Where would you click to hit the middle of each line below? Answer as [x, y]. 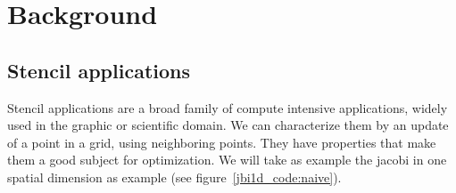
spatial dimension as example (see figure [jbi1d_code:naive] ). [174, 177]
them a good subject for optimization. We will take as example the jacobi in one [227, 160]
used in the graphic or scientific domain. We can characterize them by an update [228, 125]
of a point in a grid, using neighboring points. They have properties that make [222, 142]
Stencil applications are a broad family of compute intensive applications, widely [228, 107]
